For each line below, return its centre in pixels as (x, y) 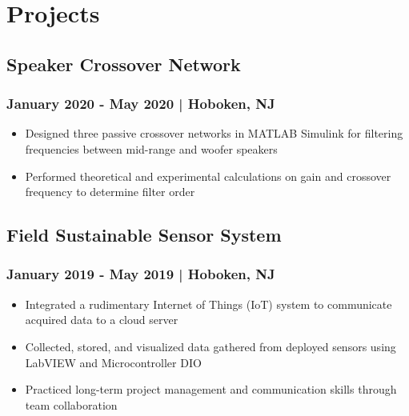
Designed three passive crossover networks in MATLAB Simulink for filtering (214, 133)
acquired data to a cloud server (102, 320)
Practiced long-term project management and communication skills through (211, 389)
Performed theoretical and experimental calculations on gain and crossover (208, 176)
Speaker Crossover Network (124, 64)
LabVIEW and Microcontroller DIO (113, 362)
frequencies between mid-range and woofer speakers (151, 148)
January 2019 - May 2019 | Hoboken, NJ (141, 274)
